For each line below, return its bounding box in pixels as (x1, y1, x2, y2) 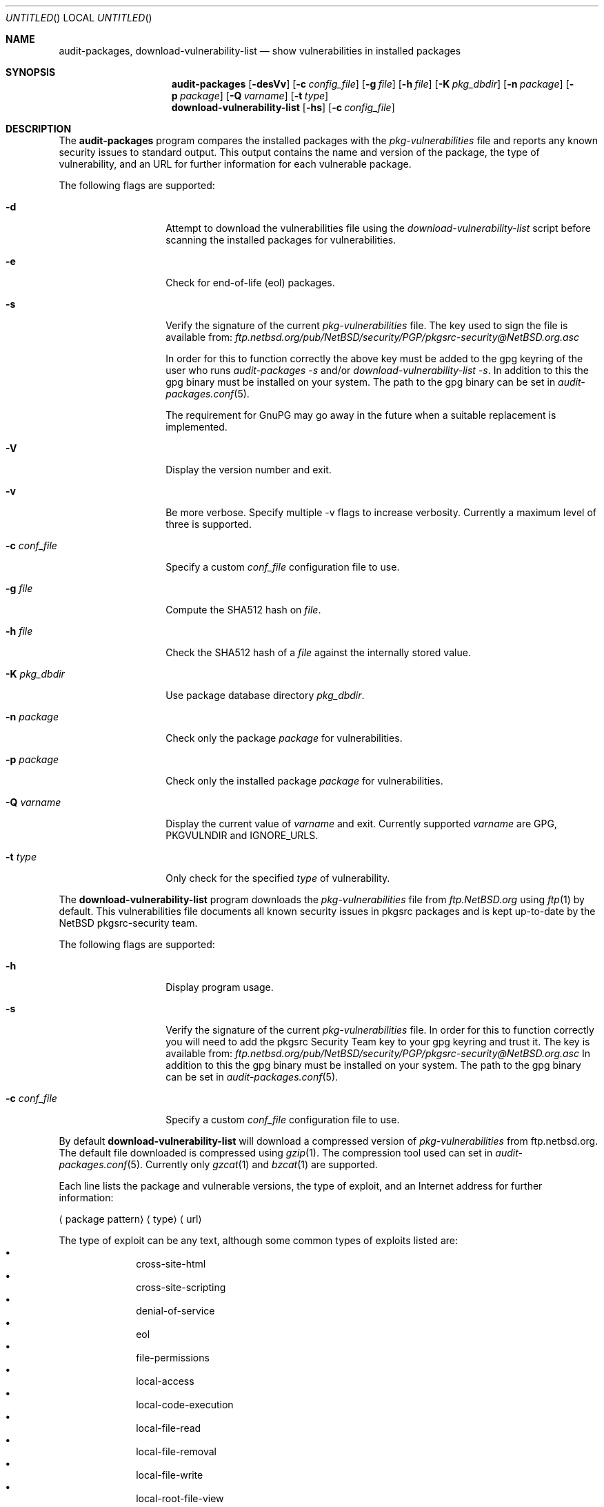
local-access (136, 1375, 194, 1387)
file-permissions (136, 1352, 210, 1363)
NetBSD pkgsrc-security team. (59, 917, 198, 929)
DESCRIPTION (6, 123, 72, 135)
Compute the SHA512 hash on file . (165, 604, 321, 615)
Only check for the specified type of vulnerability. (165, 872, 390, 884)
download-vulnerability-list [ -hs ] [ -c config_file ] (171, 101, 395, 113)
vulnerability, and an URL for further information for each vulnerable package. (59, 158, 412, 170)
